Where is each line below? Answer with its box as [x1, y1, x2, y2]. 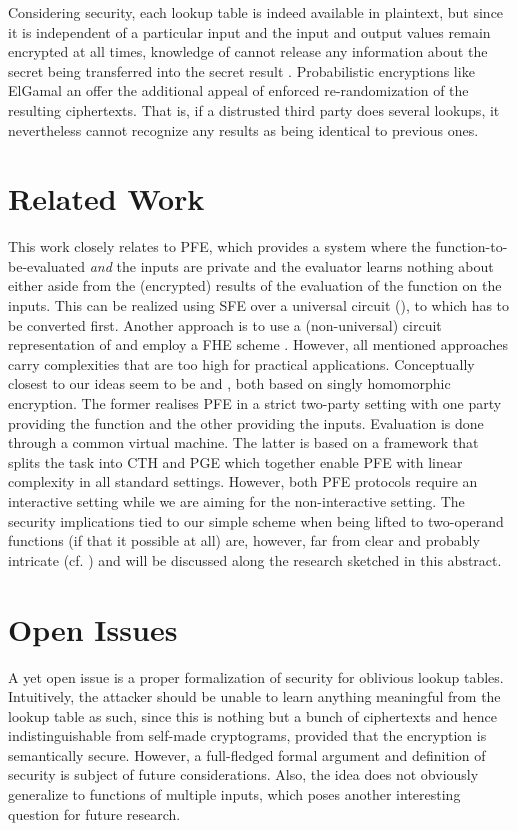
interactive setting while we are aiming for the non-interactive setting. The [8, 491, 465, 511]
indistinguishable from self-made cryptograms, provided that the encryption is [8, 725, 487, 746]
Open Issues [8, 608, 178, 649]
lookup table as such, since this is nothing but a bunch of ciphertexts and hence [8, 705, 497, 726]
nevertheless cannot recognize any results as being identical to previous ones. [8, 119, 479, 140]
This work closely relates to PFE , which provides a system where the [8, 236, 431, 257]
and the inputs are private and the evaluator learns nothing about [89, 255, 494, 276]
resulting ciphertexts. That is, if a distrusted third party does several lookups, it [8, 99, 500, 120]
